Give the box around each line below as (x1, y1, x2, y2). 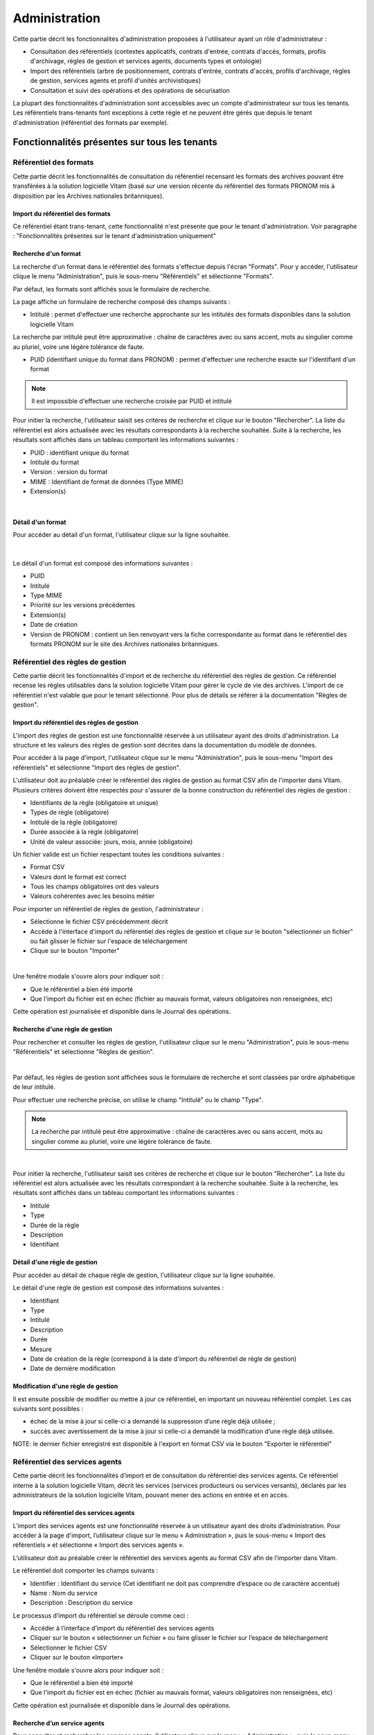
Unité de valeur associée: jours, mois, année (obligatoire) (30, 837, 193, 846)
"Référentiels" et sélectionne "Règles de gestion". (12, 1048, 154, 1056)
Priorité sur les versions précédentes (30, 601, 135, 609)
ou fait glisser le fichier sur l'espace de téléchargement (30, 937, 188, 945)
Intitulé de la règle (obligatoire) (30, 818, 118, 826)
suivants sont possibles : (12, 1405, 83, 1413)
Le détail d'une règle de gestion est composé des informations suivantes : (12, 1284, 224, 1292)
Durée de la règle (30, 1221, 80, 1229)
